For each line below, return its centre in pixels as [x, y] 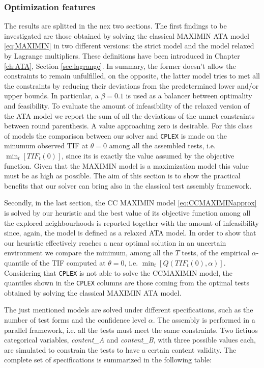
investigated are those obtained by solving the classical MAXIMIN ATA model [127, 35]
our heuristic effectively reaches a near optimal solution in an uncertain [115, 242]
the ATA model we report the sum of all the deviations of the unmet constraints [129, 115]
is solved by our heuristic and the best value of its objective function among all [127, 212]
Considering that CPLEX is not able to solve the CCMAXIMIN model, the [119, 272]
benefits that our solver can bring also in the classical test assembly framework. [128, 185]
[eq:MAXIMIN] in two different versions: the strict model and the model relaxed [129, 46]
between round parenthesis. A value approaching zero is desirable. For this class [128, 126]
